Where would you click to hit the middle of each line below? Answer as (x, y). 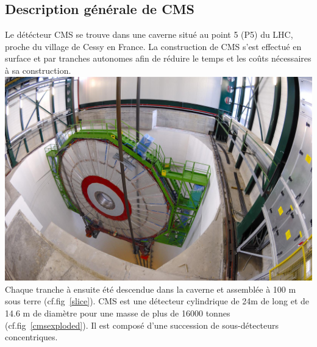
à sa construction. (38, 70)
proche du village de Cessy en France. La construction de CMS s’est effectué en (153, 46)
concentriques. (31, 337)
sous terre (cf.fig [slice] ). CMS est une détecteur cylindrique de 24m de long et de (157, 301)
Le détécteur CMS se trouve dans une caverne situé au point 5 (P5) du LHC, (149, 34)
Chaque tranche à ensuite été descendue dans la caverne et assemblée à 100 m (151, 289)
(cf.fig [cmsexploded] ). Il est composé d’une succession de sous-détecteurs (142, 325)
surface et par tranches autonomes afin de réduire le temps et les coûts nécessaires (158, 58)
